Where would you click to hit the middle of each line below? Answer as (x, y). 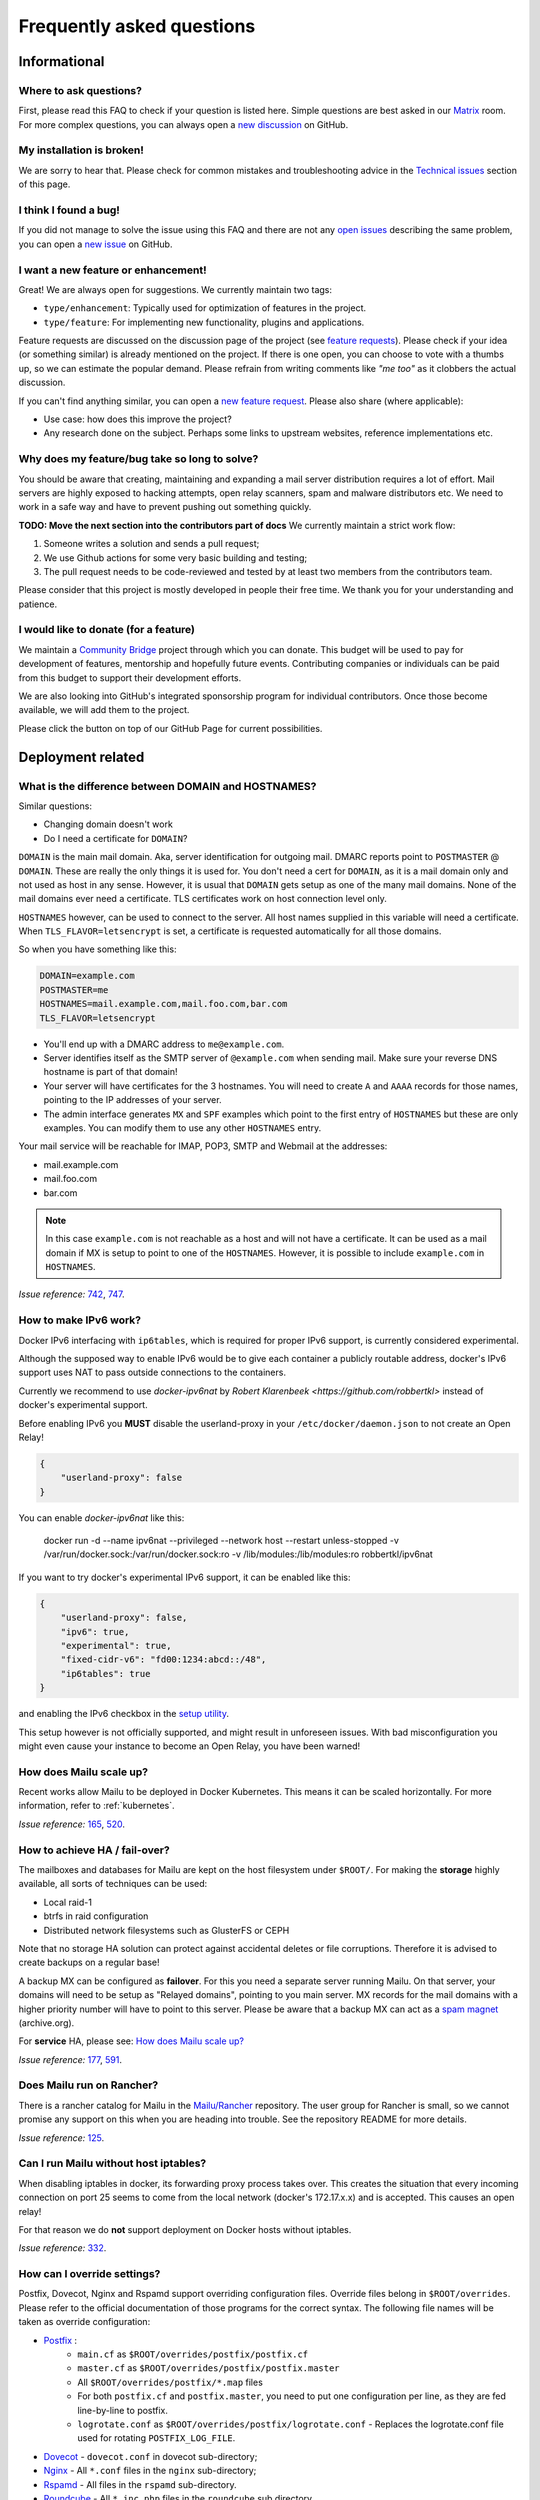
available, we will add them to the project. (104, 710)
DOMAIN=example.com (87, 976)
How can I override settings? (89, 2274)
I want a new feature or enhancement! (112, 270)
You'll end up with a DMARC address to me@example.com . (164, 1044)
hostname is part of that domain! (110, 1072)
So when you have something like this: (97, 949)
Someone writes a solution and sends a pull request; (151, 544)
